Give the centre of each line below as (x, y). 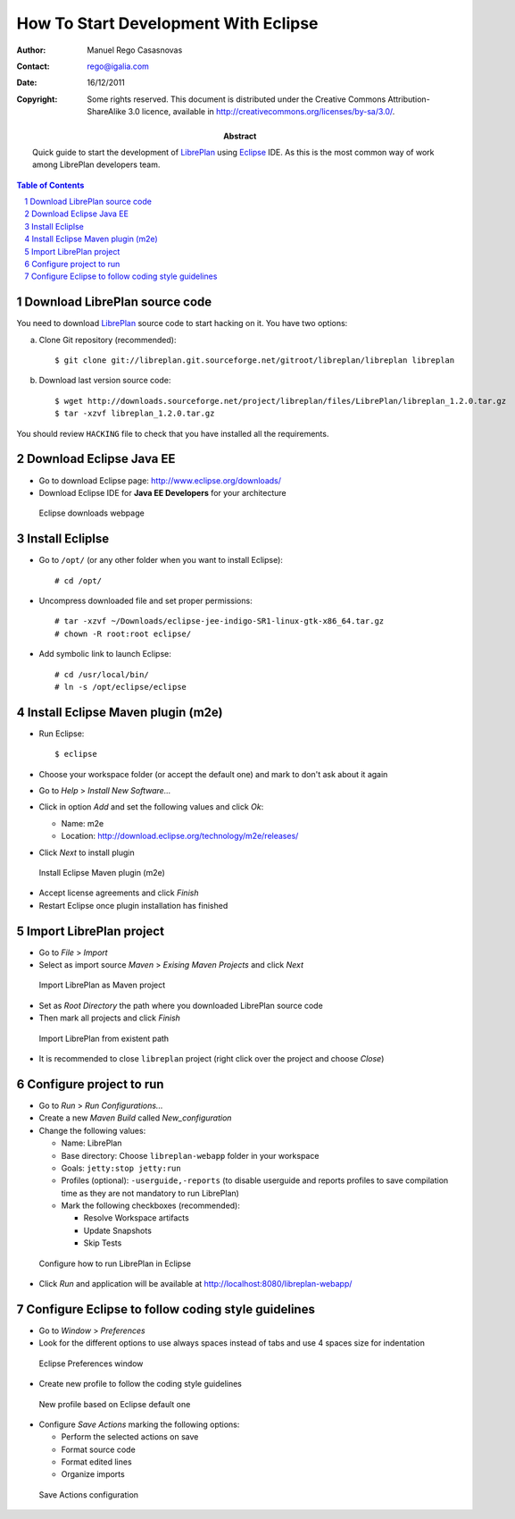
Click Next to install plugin (87, 852)
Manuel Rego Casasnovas (135, 50)
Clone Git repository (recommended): (108, 340)
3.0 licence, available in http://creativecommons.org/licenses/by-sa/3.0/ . (262, 112)
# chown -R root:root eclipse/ (123, 634)
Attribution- (409, 99)
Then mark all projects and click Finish (109, 1018)
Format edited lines (97, 1462)
